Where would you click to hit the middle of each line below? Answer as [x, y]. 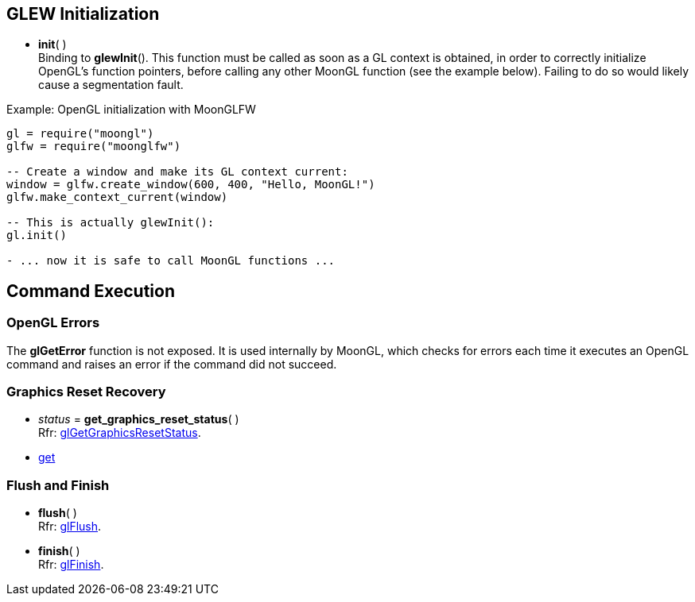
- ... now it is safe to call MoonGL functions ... [171, 261]
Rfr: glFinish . [71, 565]
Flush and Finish [58, 485]
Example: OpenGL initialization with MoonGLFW [131, 110]
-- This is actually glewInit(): [111, 223]
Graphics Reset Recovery [86, 392]
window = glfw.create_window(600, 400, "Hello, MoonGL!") [191, 185]
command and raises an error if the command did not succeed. [172, 364]
